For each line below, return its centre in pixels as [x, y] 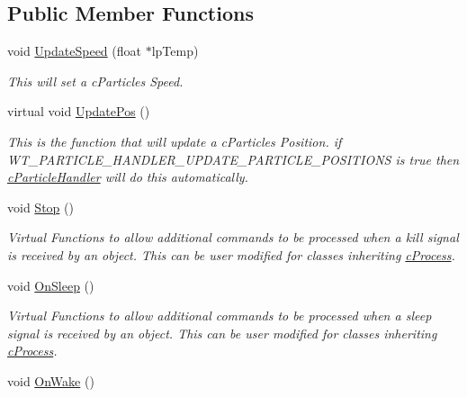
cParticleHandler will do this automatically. [128, 177]
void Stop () [40, 207]
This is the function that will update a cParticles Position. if [175, 141]
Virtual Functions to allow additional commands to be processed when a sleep [220, 316]
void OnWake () [51, 380]
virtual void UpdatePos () [79, 111]
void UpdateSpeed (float [74, 51]
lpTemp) [175, 51]
